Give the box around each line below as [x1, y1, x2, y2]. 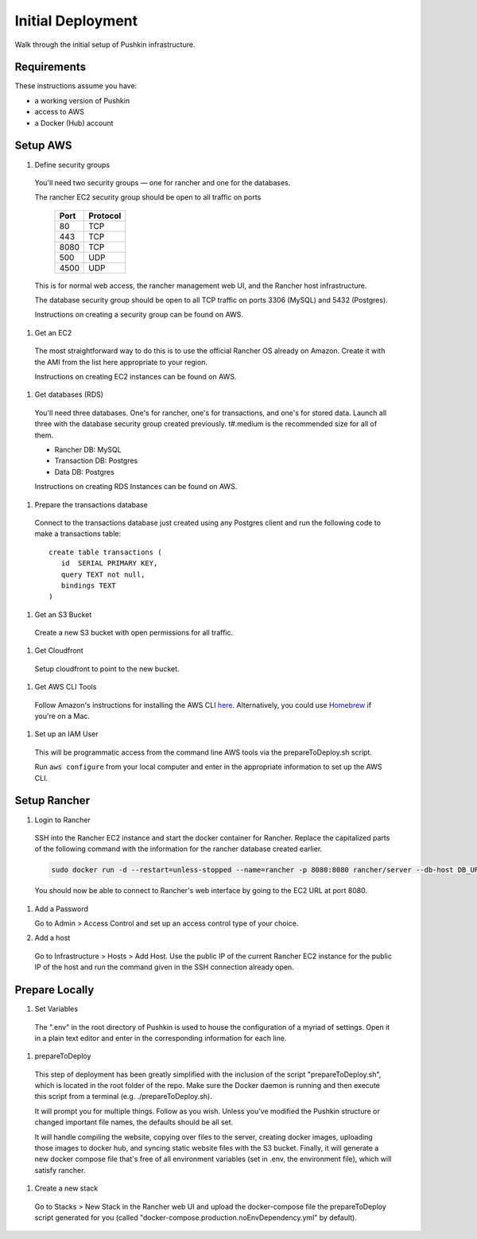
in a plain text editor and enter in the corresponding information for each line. [34, 1033, 287, 1043]
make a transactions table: [34, 529, 122, 538]
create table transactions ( [48, 547, 162, 557]
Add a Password [34, 903, 89, 914]
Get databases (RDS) [34, 390, 103, 399]
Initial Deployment [14, 12, 138, 29]
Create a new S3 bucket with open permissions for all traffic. [34, 628, 234, 638]
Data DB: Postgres [54, 467, 114, 476]
